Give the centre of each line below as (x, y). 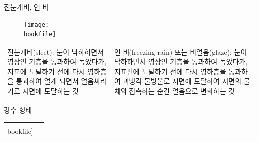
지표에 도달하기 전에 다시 (46, 71)
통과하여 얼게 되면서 (47, 81)
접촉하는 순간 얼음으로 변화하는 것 (182, 91)
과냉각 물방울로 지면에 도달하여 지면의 (182, 81)
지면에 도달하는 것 (51, 91)
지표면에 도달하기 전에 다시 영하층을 (170, 71)
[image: (37, 25)
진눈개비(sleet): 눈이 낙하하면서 (56, 52)
